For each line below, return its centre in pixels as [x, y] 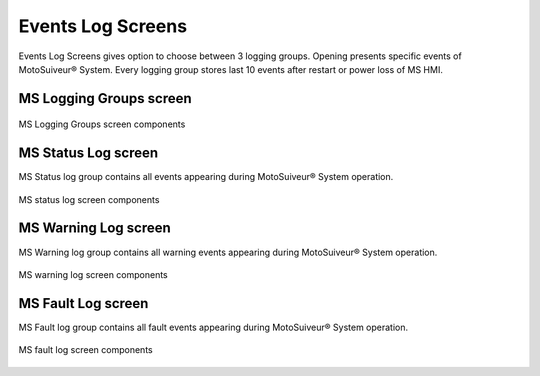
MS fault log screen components [86, 350]
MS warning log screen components [93, 274]
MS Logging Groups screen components [102, 124]
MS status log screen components [89, 199]
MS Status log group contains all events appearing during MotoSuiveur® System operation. [206, 177]
